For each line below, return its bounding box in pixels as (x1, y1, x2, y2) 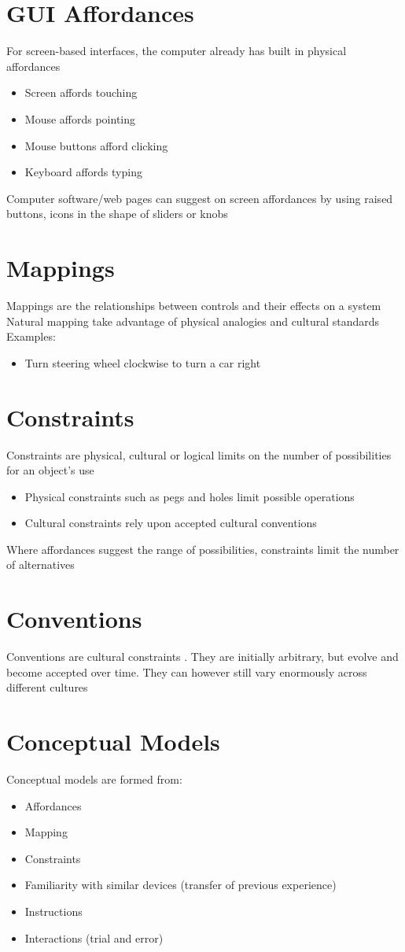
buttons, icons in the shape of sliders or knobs (6, 205, 228, 222)
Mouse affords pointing (24, 110, 136, 127)
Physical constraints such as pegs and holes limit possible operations (24, 488, 355, 504)
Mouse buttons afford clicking (24, 137, 168, 153)
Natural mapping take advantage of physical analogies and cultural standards (6, 312, 380, 329)
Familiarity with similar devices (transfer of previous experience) (24, 876, 337, 893)
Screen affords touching (24, 84, 138, 101)
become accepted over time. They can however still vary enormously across (6, 663, 367, 680)
